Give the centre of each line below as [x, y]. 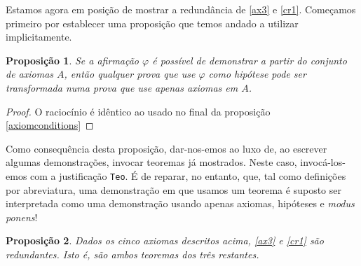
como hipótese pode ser [257, 74]
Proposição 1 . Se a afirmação [73, 60]
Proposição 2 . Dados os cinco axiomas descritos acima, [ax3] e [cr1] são [165, 240]
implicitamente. [39, 37]
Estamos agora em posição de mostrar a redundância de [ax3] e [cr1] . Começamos [181, 9]
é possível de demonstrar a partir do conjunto [250, 60]
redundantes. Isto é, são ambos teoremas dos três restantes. [132, 254]
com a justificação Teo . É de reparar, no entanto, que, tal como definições [188, 175]
